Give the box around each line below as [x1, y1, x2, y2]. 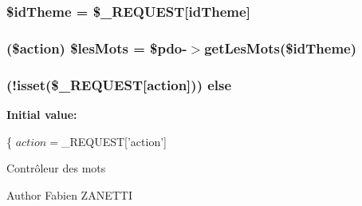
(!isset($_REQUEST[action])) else [6, 74, 232, 94]
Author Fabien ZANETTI [6, 186, 132, 203]
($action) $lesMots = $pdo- [6, 38, 187, 57]
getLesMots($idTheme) [204, 38, 357, 57]
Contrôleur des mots [6, 160, 106, 176]
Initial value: [6, 105, 77, 122]
